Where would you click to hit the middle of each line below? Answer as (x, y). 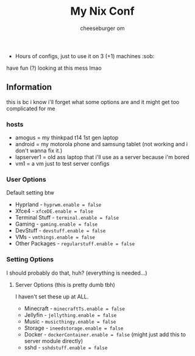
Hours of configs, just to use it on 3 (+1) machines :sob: (85, 56)
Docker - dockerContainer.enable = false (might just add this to (105, 334)
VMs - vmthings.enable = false (55, 237)
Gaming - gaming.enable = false (56, 224)
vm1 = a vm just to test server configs (62, 164)
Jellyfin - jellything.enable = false (70, 315)
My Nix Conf (102, 11)
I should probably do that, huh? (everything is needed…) (77, 273)
